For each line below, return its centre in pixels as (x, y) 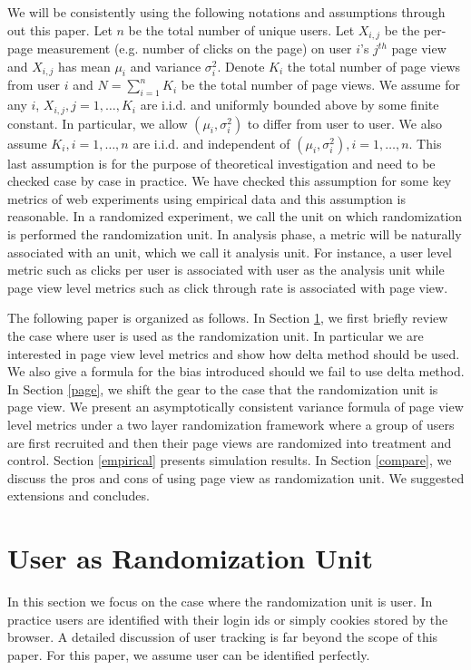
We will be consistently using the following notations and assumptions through (226, 12)
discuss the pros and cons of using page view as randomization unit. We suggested (236, 477)
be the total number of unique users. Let (241, 29)
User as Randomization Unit (191, 558)
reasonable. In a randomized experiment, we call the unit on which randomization (235, 216)
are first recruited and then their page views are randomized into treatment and (230, 442)
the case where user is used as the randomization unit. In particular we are (216, 336)
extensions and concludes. (78, 495)
